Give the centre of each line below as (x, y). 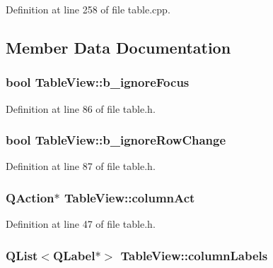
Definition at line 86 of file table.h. (81, 108)
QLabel (74, 255)
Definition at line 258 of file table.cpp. (88, 9)
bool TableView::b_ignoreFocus (98, 82)
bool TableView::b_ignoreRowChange (116, 140)
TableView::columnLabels (194, 255)
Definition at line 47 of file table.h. (81, 224)
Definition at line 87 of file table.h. (81, 166)
